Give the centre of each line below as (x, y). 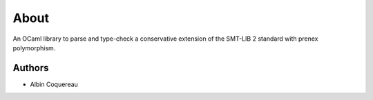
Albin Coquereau (54, 84)
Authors (31, 68)
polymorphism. (34, 48)
